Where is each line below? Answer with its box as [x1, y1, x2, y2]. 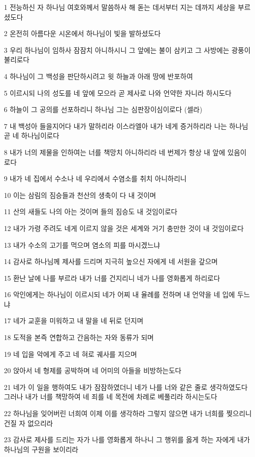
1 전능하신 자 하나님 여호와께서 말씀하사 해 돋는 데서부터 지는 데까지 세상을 [4, 2, 236, 12]
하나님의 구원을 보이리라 [4, 444, 79, 454]
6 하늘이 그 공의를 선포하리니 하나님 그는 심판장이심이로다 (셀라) [4, 104, 202, 114]
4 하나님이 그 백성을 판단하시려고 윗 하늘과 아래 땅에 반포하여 [4, 71, 193, 81]
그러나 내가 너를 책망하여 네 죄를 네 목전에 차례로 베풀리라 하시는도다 [4, 391, 218, 402]
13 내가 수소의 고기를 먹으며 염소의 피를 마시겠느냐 [4, 239, 160, 250]
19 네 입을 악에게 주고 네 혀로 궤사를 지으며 [4, 348, 137, 359]
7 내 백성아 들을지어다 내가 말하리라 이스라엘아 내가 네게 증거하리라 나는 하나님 [4, 120, 249, 131]
